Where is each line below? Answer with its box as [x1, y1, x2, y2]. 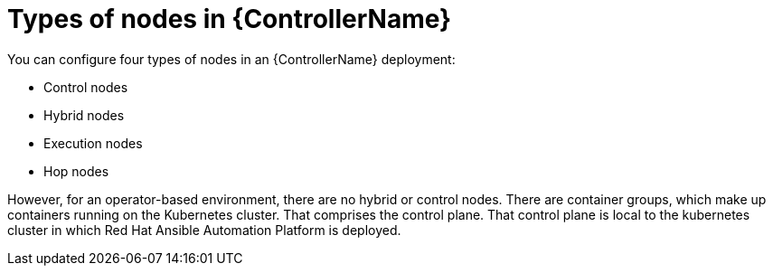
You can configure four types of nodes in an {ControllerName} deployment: [7, 51, 456, 67]
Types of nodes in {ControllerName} [7, 4, 452, 34]
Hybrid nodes [43, 107, 125, 123]
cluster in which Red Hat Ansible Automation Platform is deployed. [7, 221, 401, 238]
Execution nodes [43, 135, 143, 151]
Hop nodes [43, 163, 109, 179]
